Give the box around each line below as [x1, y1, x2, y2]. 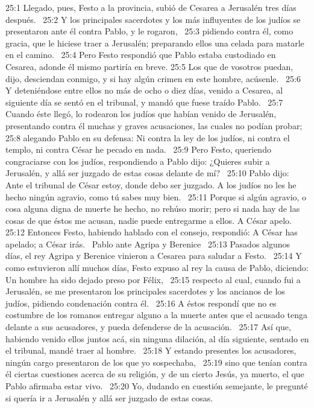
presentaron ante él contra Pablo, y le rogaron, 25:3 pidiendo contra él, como [5, 25, 294, 37]
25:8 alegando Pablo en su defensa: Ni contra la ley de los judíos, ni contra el [5, 131, 290, 144]
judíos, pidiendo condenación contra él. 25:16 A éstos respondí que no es [5, 296, 277, 309]
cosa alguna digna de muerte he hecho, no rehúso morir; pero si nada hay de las [5, 202, 300, 215]
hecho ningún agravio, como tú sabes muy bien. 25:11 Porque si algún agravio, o [5, 190, 307, 203]
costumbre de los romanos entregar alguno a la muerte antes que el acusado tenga [5, 308, 308, 321]
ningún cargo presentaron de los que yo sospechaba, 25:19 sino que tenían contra [5, 355, 307, 368]
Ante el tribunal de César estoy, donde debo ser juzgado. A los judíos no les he [5, 178, 297, 191]
